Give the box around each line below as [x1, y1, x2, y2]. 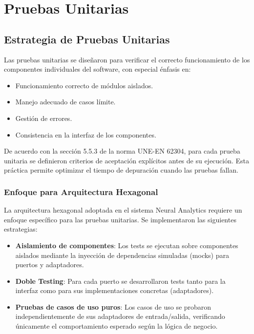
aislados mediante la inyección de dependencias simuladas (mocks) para [15, 250, 229, 260]
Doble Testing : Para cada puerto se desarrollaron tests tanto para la [15, 275, 226, 286]
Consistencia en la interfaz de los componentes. [15, 129, 156, 139]
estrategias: [4, 224, 38, 234]
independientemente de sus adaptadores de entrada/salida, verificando [15, 311, 225, 321]
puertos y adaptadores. [15, 259, 84, 270]
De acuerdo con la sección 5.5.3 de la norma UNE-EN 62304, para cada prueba [4, 146, 240, 156]
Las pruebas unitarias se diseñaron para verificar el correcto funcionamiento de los [4, 54, 250, 64]
